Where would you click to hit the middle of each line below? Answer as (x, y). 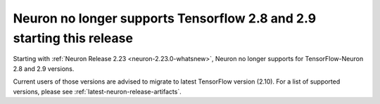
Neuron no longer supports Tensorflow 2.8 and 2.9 (165, 18)
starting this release (73, 38)
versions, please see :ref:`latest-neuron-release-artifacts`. (97, 91)
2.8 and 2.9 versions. (44, 69)
